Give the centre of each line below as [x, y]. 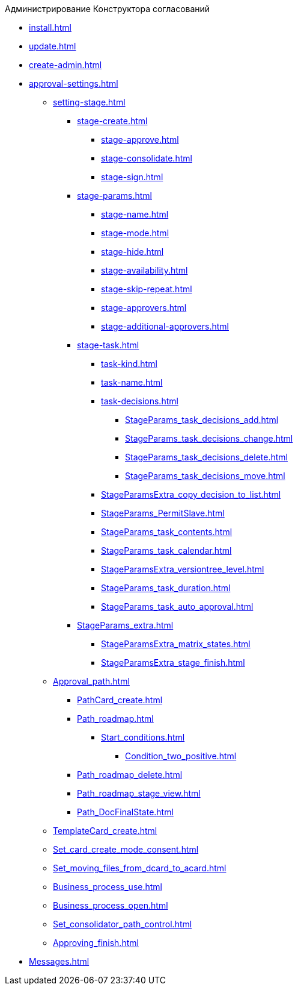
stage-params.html [114, 196]
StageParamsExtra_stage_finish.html [173, 663]
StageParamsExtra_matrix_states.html [176, 644]
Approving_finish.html [96, 943]
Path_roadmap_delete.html [130, 775]
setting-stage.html [89, 102]
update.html [53, 46]
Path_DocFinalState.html [125, 812]
